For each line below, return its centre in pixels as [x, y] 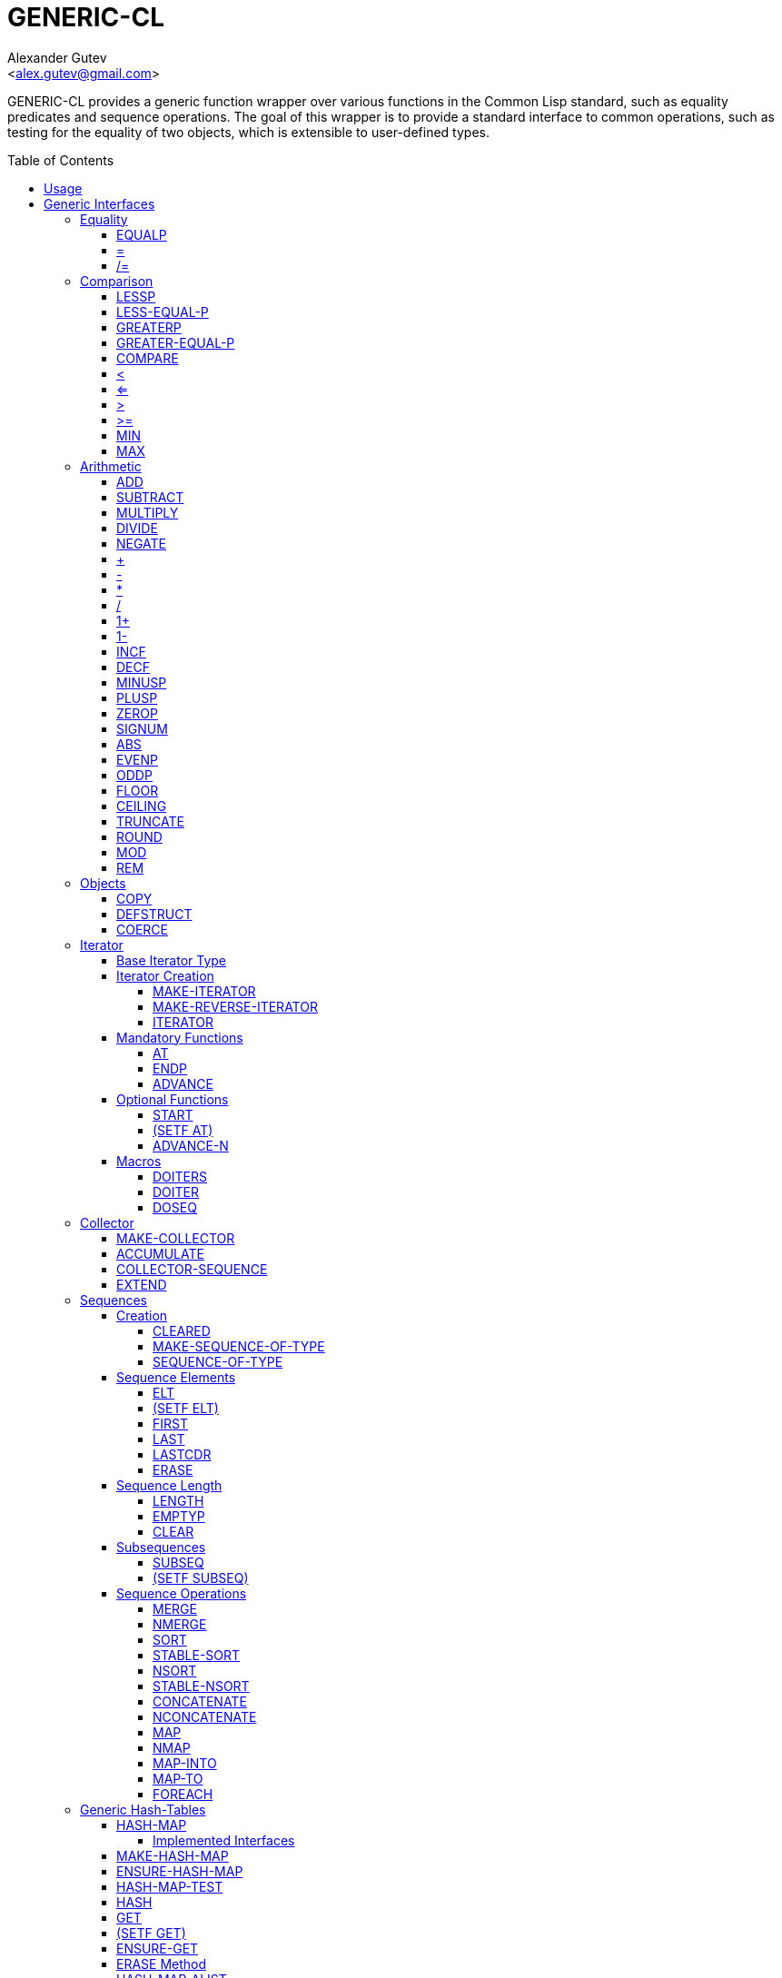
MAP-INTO [185, 1763]
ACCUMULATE [160, 1253]
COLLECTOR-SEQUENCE [192, 1269]
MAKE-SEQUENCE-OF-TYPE [239, 1346]
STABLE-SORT [197, 1655]
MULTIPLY [148, 512]
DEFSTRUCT [154, 914]
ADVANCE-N [191, 1145]
